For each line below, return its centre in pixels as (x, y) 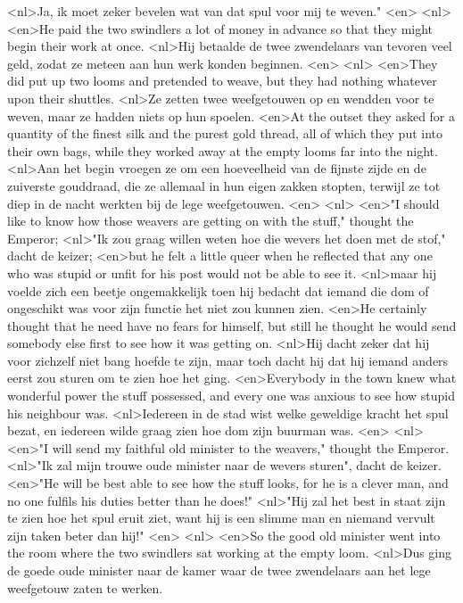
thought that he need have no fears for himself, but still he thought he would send (232, 325)
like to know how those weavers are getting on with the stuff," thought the (211, 221)
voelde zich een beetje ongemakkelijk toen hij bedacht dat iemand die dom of (218, 290)
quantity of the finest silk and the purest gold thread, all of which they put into (225, 133)
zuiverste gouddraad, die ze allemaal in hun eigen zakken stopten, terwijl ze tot (224, 185)
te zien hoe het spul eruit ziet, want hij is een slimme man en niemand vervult (221, 518)
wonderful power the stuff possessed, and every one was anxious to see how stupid (231, 396)
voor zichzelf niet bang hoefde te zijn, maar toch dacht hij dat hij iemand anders (228, 360)
